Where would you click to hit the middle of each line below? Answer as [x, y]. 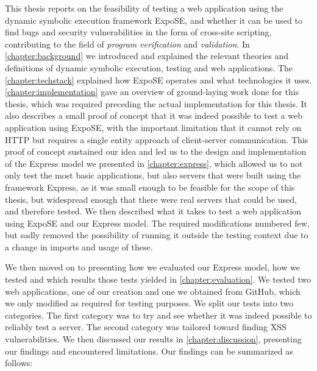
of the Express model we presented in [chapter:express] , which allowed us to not [154, 163]
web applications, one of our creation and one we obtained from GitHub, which [153, 291]
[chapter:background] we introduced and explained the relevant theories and [147, 56]
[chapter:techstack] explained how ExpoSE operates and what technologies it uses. [158, 79]
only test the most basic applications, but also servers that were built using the [153, 175]
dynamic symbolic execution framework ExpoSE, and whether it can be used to [154, 20]
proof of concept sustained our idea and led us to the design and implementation [156, 151]
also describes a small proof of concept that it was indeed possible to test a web [154, 115]
